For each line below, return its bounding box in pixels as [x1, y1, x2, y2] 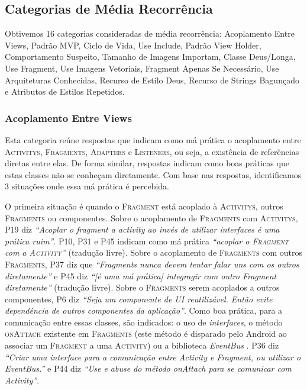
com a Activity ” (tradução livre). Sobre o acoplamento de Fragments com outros [5, 246, 303, 259]
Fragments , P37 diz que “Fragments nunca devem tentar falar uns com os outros [5, 257, 299, 270]
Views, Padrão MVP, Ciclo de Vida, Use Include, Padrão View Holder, [5, 38, 261, 51]
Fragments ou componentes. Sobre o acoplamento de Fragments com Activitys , [5, 211, 298, 224]
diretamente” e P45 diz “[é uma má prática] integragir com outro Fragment [5, 269, 277, 282]
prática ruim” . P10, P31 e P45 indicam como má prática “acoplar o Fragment [5, 234, 289, 247]
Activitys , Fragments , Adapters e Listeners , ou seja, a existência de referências [5, 145, 299, 157]
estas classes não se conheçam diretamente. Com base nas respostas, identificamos [5, 168, 302, 181]
